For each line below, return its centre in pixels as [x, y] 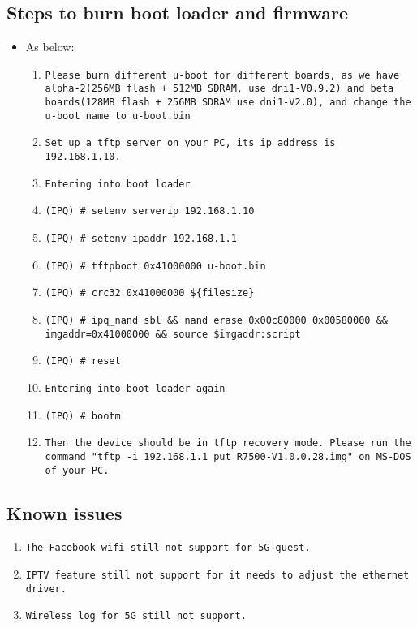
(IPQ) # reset [83, 361]
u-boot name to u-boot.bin [118, 116]
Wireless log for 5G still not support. [136, 616]
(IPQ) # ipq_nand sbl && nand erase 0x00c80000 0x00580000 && [216, 321]
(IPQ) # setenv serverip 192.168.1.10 [150, 211]
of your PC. [77, 470]
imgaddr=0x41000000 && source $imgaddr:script [173, 334]
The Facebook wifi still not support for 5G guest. [168, 548]
